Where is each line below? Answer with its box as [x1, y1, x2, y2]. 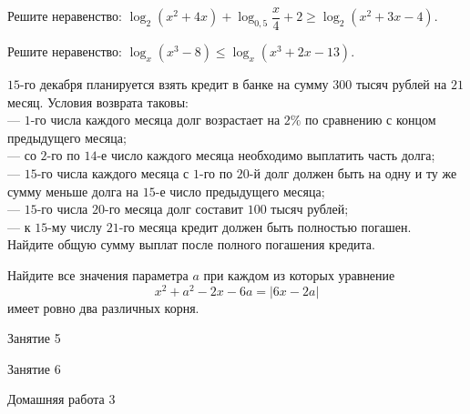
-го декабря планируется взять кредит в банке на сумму [20, 75, 329, 94]
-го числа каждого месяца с [36, 164, 189, 183]
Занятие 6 [7, 358, 61, 378]
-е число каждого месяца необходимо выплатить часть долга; [97, 146, 435, 165]
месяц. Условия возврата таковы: [7, 92, 189, 111]
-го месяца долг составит [105, 199, 243, 218]
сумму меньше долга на [7, 181, 139, 200]
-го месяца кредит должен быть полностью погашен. [118, 217, 412, 236]
